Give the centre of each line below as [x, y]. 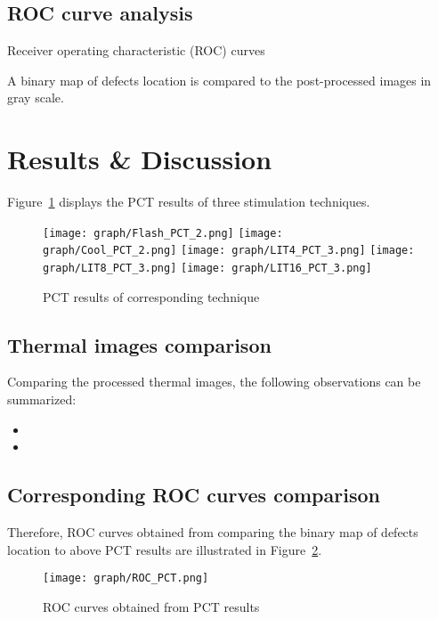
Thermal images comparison [139, 344]
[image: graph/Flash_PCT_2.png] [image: [163, 233]
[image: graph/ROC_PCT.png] [126, 578]
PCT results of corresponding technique [151, 296]
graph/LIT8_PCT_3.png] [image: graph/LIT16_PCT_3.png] [207, 269]
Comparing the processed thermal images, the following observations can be [214, 382]
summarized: [42, 399]
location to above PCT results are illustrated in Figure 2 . [165, 549]
